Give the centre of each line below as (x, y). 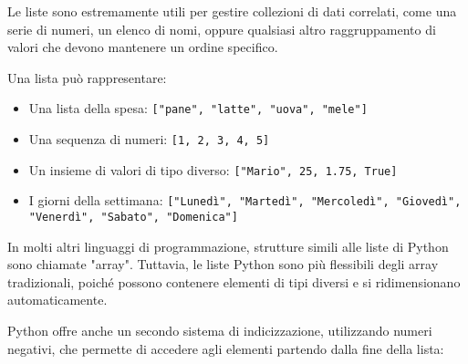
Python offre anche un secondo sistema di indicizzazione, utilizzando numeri (220, 331)
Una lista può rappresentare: (87, 77)
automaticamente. (57, 300)
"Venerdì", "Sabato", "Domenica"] (133, 217)
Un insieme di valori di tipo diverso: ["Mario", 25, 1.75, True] (213, 169)
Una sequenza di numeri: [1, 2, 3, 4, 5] (149, 139)
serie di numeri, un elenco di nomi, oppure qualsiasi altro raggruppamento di (222, 29)
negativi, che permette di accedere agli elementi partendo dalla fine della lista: (226, 348)
